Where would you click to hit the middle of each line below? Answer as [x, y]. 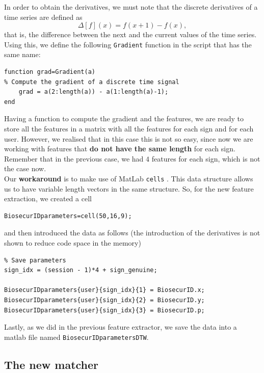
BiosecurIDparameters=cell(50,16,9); [68, 216]
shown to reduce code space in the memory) [73, 243]
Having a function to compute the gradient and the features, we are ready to [124, 118]
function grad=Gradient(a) [50, 72]
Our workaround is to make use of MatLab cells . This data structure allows [129, 178]
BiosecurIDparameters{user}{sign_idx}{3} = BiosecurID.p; [104, 310]
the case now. [25, 168]
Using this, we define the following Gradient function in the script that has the [128, 44]
